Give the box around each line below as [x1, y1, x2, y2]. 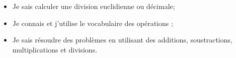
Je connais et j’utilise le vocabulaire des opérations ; [12, 17, 173, 28]
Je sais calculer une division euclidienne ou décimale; [12, 1, 175, 11]
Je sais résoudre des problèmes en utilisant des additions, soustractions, [12, 34, 232, 45]
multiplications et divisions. [12, 44, 98, 54]
